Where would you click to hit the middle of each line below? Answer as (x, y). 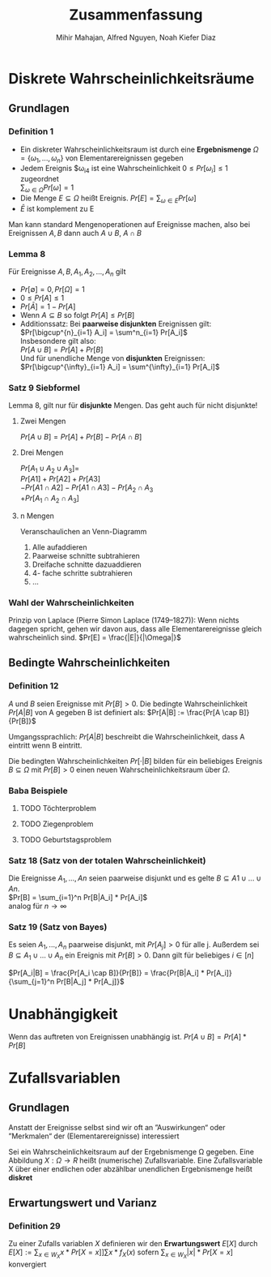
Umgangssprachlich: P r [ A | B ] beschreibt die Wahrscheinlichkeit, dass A (127, 736)
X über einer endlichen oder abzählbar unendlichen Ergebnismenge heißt (131, 1168)
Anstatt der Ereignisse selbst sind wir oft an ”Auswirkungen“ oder (117, 1127)
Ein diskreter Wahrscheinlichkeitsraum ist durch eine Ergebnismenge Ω (139, 149)
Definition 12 (34, 686)
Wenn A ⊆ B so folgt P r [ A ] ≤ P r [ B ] (77, 315)
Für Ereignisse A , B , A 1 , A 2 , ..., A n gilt (68, 272)
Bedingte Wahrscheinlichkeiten (89, 663)
